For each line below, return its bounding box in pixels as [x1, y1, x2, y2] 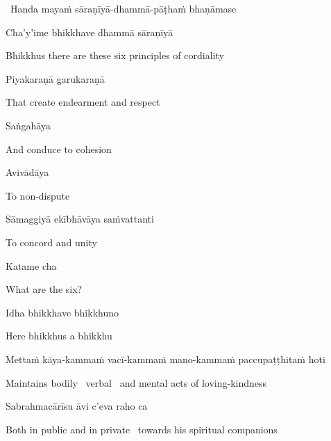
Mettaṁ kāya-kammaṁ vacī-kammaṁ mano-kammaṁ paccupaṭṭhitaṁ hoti [6, 351, 325, 366]
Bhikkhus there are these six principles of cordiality [6, 48, 224, 63]
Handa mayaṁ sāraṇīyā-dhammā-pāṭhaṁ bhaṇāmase [10, 1, 237, 15]
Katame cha [6, 258, 57, 273]
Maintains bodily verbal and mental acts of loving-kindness [6, 375, 267, 390]
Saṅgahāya [6, 118, 51, 132]
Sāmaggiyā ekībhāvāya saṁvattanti [6, 211, 154, 226]
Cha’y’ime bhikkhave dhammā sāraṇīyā [6, 24, 173, 39]
